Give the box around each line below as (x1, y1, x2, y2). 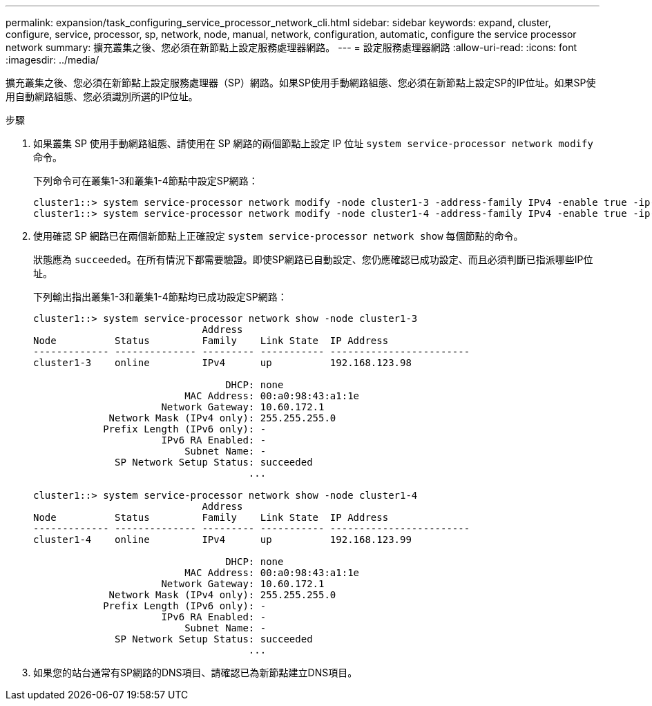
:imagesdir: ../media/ (6, 54, 99, 66)
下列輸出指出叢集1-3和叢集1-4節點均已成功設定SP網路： (33, 291, 287, 303)
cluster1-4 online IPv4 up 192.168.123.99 (33, 534, 412, 545)
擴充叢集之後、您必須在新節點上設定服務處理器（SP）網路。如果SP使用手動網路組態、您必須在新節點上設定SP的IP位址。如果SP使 (6, 77, 596, 88)
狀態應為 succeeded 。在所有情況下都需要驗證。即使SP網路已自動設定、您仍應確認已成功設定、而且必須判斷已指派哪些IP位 (33, 254, 593, 265)
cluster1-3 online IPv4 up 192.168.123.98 (33, 357, 412, 368)
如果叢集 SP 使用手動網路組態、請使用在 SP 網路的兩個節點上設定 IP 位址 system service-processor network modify (33, 137, 593, 149)
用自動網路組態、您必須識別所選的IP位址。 (6, 90, 198, 102)
